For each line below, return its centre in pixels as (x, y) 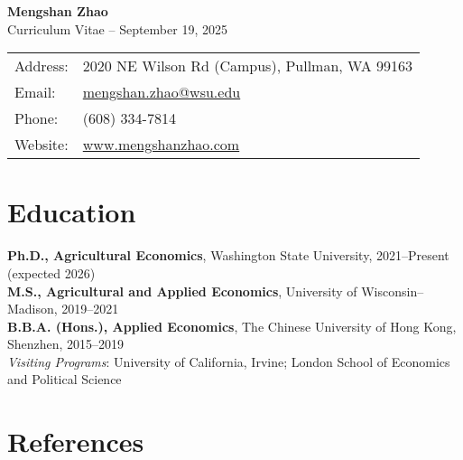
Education (72, 212)
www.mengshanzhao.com (161, 145)
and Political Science (65, 379)
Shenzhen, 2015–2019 (66, 344)
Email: (35, 92)
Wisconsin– (393, 291)
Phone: (37, 118)
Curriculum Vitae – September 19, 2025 (117, 28)
